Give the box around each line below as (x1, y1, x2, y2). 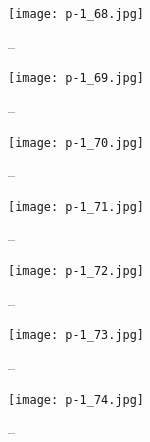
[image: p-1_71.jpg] (8, 199, 145, 214)
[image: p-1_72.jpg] (8, 264, 145, 278)
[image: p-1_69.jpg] (8, 71, 145, 86)
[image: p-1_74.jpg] (8, 392, 145, 407)
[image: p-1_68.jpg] (8, 7, 145, 21)
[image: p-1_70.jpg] (8, 135, 145, 150)
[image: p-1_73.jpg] (8, 328, 145, 343)
